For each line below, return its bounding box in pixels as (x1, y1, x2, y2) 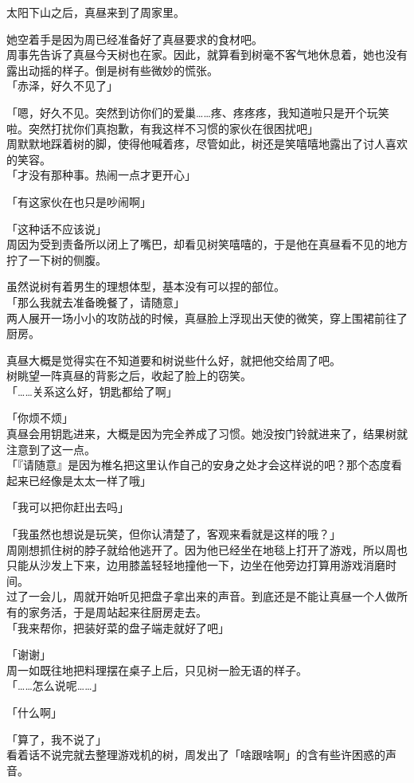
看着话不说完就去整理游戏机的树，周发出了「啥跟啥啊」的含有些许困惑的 (6, 746, 385, 763)
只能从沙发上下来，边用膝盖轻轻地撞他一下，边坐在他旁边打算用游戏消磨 (6, 557, 385, 574)
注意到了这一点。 (6, 440, 96, 457)
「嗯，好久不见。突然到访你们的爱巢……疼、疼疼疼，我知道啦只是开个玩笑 (6, 104, 389, 120)
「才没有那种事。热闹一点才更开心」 (6, 166, 196, 183)
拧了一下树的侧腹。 (6, 251, 107, 268)
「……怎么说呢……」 (6, 677, 103, 694)
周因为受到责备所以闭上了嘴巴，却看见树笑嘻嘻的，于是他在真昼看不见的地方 (6, 236, 408, 253)
